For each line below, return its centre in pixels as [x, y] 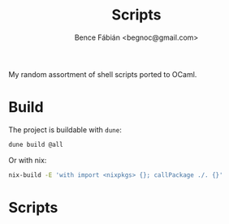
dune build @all [36, 144]
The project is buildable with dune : [65, 129]
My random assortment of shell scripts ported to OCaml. [103, 74]
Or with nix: [28, 160]
